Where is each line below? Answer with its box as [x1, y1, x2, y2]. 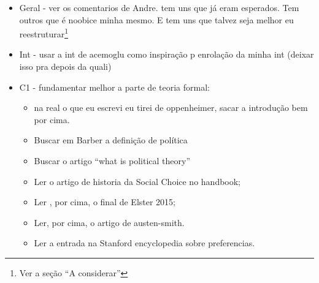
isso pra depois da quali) [19, 60, 112, 73]
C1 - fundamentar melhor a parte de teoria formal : [19, 80, 210, 93]
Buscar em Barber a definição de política [34, 134, 188, 146]
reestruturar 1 [19, 26, 69, 40]
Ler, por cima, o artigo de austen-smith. [34, 216, 185, 228]
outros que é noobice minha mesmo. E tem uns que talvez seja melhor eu [19, 13, 294, 26]
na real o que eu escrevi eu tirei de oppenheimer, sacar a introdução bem [34, 101, 308, 114]
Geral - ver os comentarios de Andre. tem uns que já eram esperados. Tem [19, 1, 299, 13]
